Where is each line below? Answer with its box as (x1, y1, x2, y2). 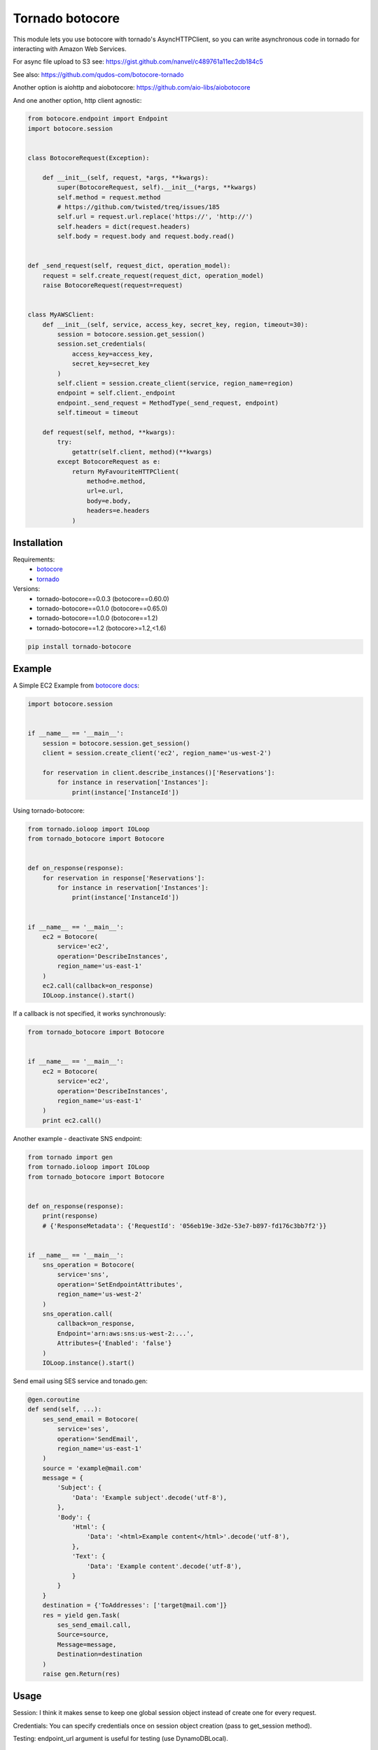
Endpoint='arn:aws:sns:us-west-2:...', (57, 1329, 194, 1337)
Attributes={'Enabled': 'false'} (57, 1339, 172, 1347)
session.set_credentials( (57, 340, 146, 348)
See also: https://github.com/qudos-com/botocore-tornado (13, 70, 184, 78)
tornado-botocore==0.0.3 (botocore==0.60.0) (36, 594, 169, 603)
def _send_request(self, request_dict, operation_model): (27, 262, 231, 269)
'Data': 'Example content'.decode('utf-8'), (86, 1562, 242, 1570)
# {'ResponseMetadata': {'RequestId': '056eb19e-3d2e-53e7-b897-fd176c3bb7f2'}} (42, 1221, 327, 1230)
